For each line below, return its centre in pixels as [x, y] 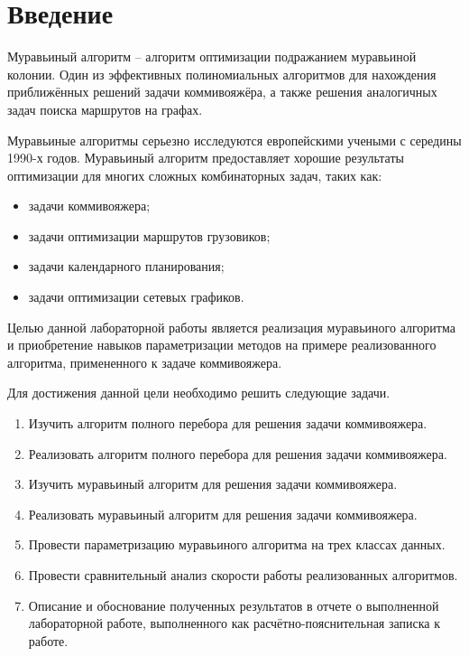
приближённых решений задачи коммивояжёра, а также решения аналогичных [222, 92]
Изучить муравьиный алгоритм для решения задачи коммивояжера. [213, 484]
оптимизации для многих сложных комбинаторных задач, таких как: [195, 175]
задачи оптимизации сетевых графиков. [136, 297]
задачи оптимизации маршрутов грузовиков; [149, 235]
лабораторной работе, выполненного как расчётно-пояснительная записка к [234, 623]
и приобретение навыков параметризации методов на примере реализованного [222, 345]
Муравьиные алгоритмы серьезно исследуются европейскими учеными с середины [234, 140]
